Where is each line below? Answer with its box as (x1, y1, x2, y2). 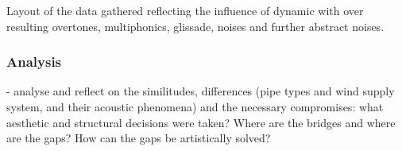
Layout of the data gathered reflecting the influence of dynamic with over (6, 2, 364, 18)
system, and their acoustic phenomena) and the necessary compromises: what (6, 99, 384, 114)
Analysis (6, 52, 62, 72)
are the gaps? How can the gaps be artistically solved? (6, 130, 271, 146)
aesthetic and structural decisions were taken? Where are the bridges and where (6, 114, 396, 130)
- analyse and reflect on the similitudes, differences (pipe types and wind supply (6, 83, 395, 99)
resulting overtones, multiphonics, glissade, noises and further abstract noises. (6, 17, 385, 34)
